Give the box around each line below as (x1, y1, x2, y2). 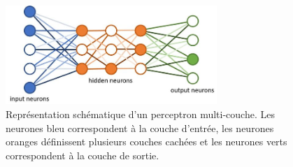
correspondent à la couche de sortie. (6, 147, 159, 162)
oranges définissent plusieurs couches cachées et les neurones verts (6, 134, 287, 149)
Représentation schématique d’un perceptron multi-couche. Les (6, 106, 275, 121)
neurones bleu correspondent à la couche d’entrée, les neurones (6, 120, 274, 135)
